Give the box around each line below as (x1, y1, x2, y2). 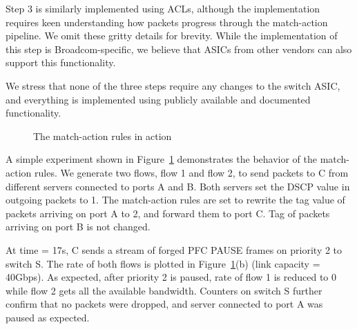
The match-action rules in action (33, 128, 172, 143)
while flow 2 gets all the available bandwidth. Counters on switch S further (6, 283, 322, 297)
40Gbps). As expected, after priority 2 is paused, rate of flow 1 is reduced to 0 (6, 270, 336, 284)
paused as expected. (6, 310, 90, 324)
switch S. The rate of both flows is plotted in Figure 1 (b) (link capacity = (6, 256, 320, 270)
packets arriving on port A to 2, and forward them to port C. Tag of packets (6, 206, 330, 220)
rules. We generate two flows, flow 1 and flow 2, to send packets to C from (34, 165, 349, 179)
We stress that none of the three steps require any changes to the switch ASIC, (6, 78, 340, 92)
